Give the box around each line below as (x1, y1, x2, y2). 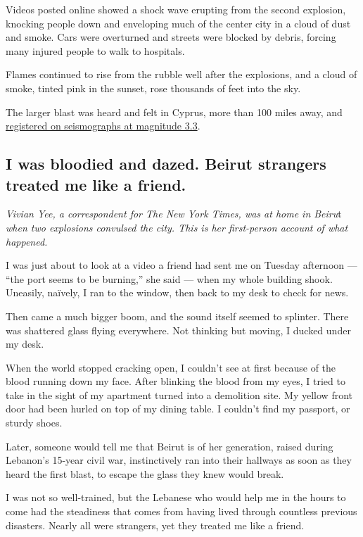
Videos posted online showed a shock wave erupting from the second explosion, (6, 2, 346, 16)
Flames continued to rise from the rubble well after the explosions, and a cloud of (6, 67, 357, 82)
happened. (6, 234, 48, 248)
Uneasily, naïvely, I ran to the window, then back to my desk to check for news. (6, 285, 349, 300)
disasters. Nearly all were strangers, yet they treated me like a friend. (6, 517, 305, 532)
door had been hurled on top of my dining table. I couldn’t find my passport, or (6, 401, 350, 416)
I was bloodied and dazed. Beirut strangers (6, 153, 326, 175)
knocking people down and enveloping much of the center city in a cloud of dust (6, 15, 351, 30)
